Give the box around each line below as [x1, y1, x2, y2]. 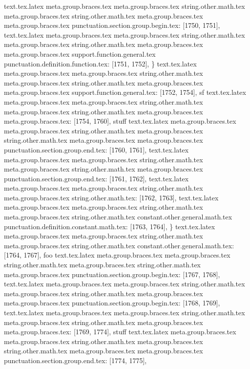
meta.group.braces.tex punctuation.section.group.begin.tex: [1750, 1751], [4, 20, 220, 30]
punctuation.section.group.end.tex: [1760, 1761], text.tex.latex [4, 144, 189, 154]
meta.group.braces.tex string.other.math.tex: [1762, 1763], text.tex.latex [4, 192, 219, 202]
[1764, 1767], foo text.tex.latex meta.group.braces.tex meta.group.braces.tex [4, 250, 230, 260]
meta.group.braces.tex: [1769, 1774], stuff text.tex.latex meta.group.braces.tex [4, 326, 236, 337]
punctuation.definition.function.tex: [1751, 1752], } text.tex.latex [4, 58, 197, 68]
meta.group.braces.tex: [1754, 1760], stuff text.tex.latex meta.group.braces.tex [4, 116, 236, 126]
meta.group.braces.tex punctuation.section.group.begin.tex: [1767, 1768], [4, 269, 220, 279]
